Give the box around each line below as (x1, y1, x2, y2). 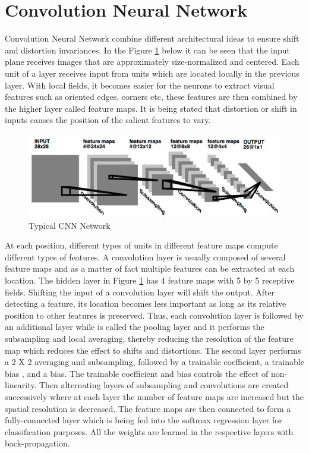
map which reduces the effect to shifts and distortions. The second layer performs (5, 344, 301, 356)
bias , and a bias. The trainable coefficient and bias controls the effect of (5, 367, 269, 379)
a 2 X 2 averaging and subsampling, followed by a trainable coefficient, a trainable (5, 356, 304, 368)
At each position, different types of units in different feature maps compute (5, 239, 278, 251)
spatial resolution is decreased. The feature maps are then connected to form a (5, 402, 291, 414)
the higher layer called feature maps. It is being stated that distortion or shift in (5, 102, 297, 114)
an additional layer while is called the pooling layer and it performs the (5, 320, 264, 333)
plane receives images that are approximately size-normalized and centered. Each (5, 55, 299, 68)
